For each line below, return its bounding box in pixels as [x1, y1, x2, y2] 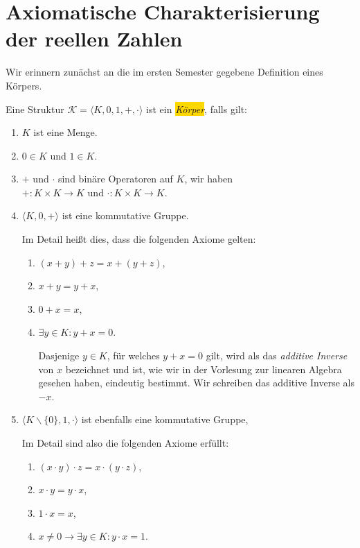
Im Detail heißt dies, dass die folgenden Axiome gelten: [21, 232, 256, 246]
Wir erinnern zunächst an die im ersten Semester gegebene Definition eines [6, 65, 323, 79]
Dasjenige [38, 348, 80, 363]
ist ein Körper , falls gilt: [146, 101, 247, 116]
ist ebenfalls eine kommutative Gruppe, [81, 412, 249, 427]
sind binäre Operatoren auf [57, 171, 173, 186]
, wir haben [184, 171, 233, 186]
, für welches [107, 348, 160, 363]
